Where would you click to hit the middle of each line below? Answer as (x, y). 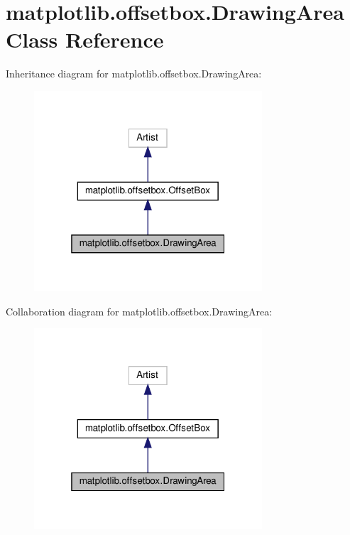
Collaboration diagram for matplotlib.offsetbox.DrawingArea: (139, 311)
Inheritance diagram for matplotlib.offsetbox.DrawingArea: (134, 74)
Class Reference (85, 39)
